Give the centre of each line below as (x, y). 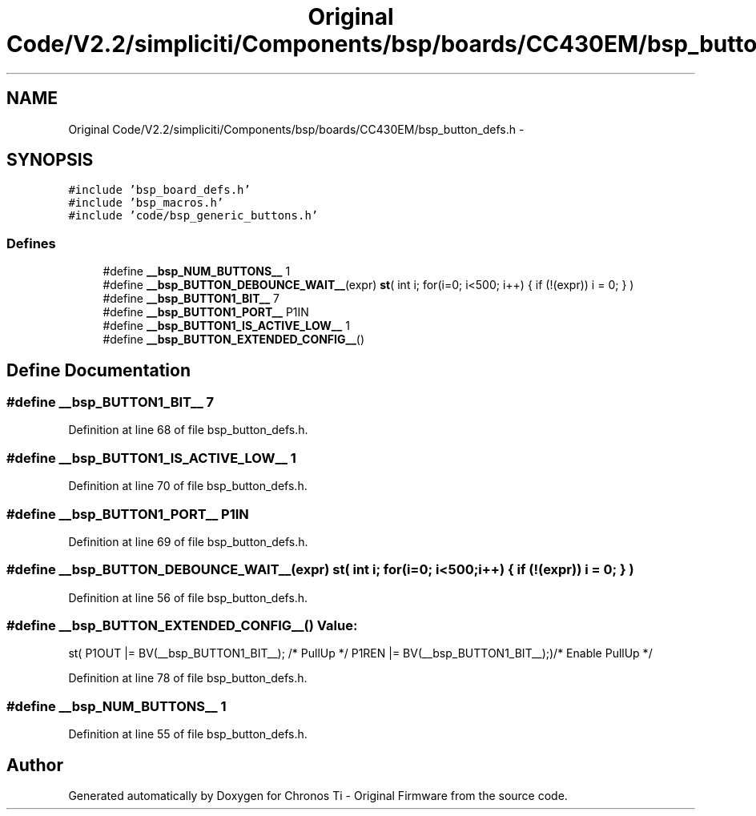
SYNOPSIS (50, 160)
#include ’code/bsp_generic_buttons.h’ (193, 216)
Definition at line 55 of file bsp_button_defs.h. (188, 734)
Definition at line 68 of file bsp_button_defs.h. (188, 430)
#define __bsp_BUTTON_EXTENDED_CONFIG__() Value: (182, 626)
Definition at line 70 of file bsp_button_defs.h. (188, 486)
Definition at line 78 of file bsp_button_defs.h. (188, 678)
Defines (31, 243)
